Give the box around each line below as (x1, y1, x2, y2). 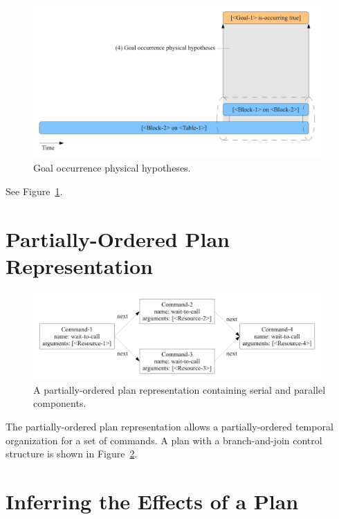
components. (33, 396, 86, 410)
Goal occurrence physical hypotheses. (33, 161, 191, 175)
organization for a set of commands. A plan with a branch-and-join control (6, 432, 322, 447)
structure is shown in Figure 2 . (6, 446, 138, 461)
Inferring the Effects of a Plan (6, 486, 299, 515)
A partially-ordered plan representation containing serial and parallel (33, 382, 326, 397)
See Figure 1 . (6, 184, 63, 199)
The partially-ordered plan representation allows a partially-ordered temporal (6, 419, 333, 433)
